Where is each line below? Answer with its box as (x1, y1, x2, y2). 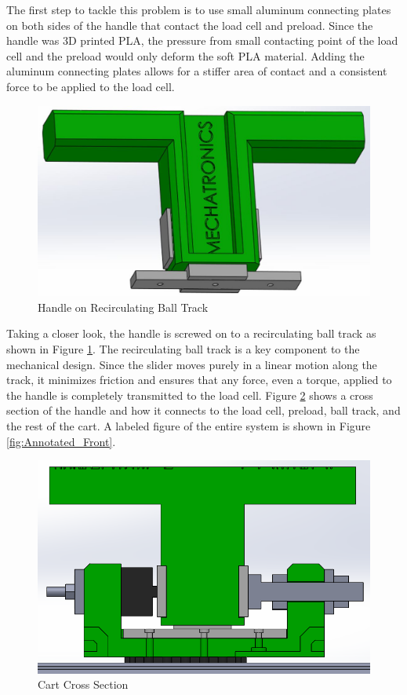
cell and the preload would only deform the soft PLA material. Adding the (6, 47, 365, 64)
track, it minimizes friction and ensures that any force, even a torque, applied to (6, 371, 392, 388)
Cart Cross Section (38, 676, 129, 693)
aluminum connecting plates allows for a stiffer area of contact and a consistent (6, 63, 387, 79)
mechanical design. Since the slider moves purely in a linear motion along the (6, 356, 377, 372)
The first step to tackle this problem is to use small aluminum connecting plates (6, 2, 391, 17)
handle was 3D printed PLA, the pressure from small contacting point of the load (6, 32, 398, 49)
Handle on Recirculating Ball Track (38, 298, 209, 315)
